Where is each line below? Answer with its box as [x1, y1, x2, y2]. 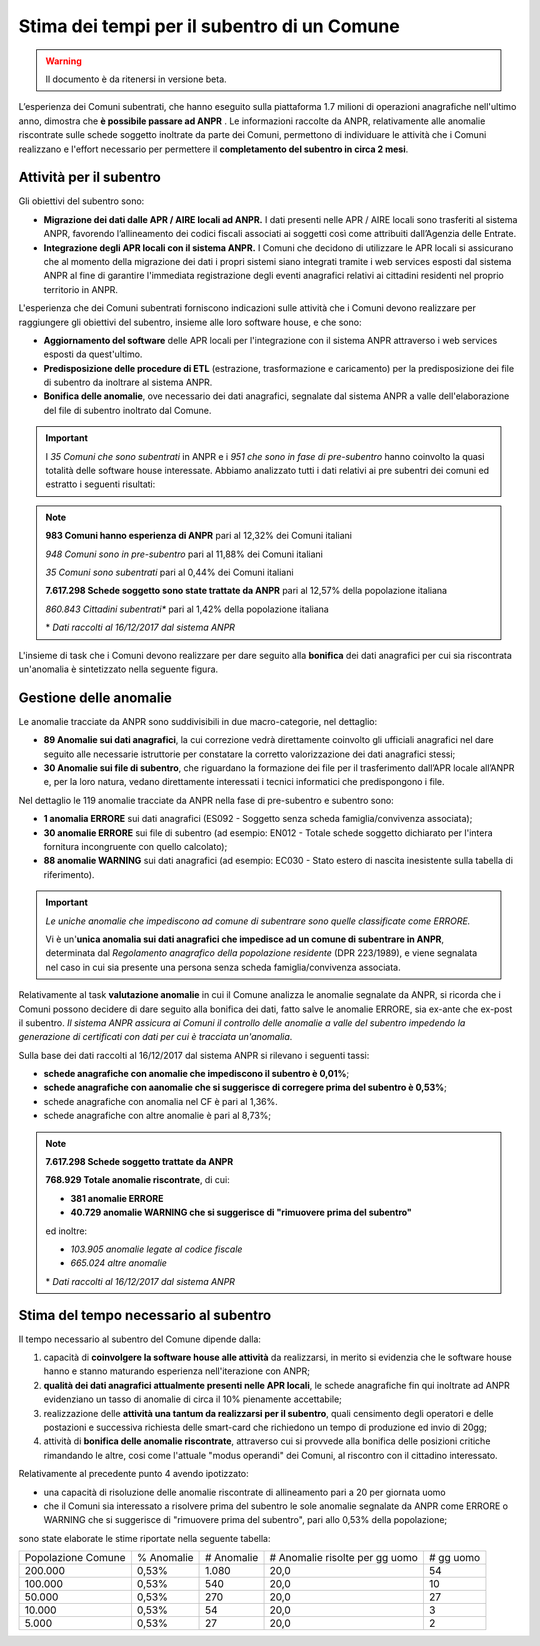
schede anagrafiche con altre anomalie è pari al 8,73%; [43, 1110, 272, 1122]
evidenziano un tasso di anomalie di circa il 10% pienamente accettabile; [43, 1393, 342, 1405]
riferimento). [43, 868, 95, 880]
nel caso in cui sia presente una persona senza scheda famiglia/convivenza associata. [45, 961, 402, 973]
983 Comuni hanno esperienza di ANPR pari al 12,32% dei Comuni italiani [45, 530, 352, 542]
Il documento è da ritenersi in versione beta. [45, 73, 227, 85]
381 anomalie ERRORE [70, 1192, 164, 1204]
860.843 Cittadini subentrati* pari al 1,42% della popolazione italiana [45, 603, 329, 615]
